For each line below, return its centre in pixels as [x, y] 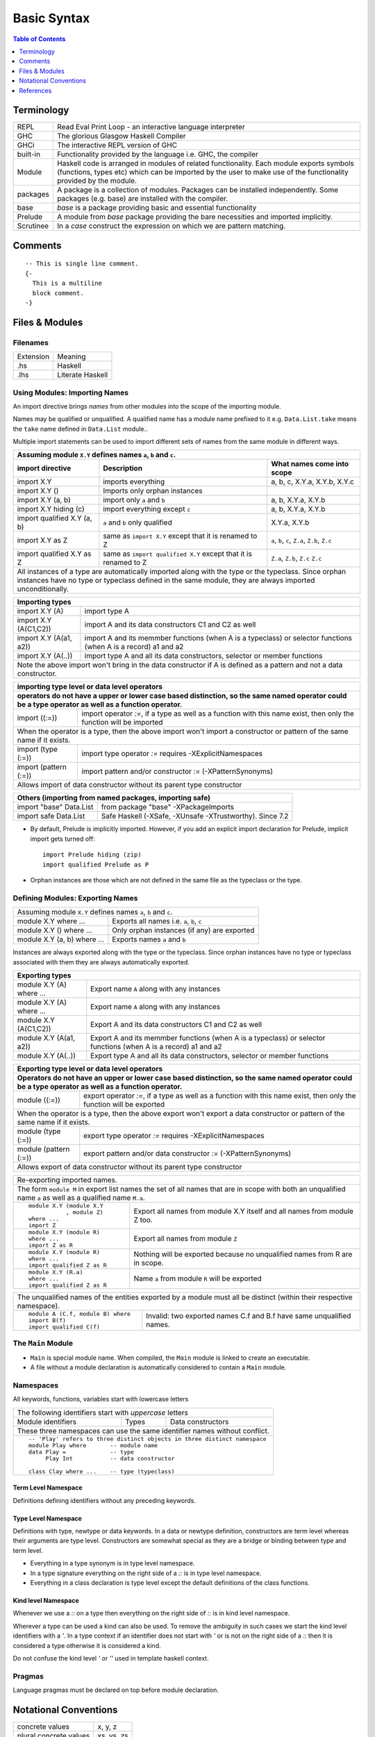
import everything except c [147, 509]
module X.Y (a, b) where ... [60, 939]
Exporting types [44, 975]
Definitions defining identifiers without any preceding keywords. [105, 1500]
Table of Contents [39, 39]
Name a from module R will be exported [198, 1278]
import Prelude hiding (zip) [92, 855]
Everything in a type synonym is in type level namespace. [112, 1563]
